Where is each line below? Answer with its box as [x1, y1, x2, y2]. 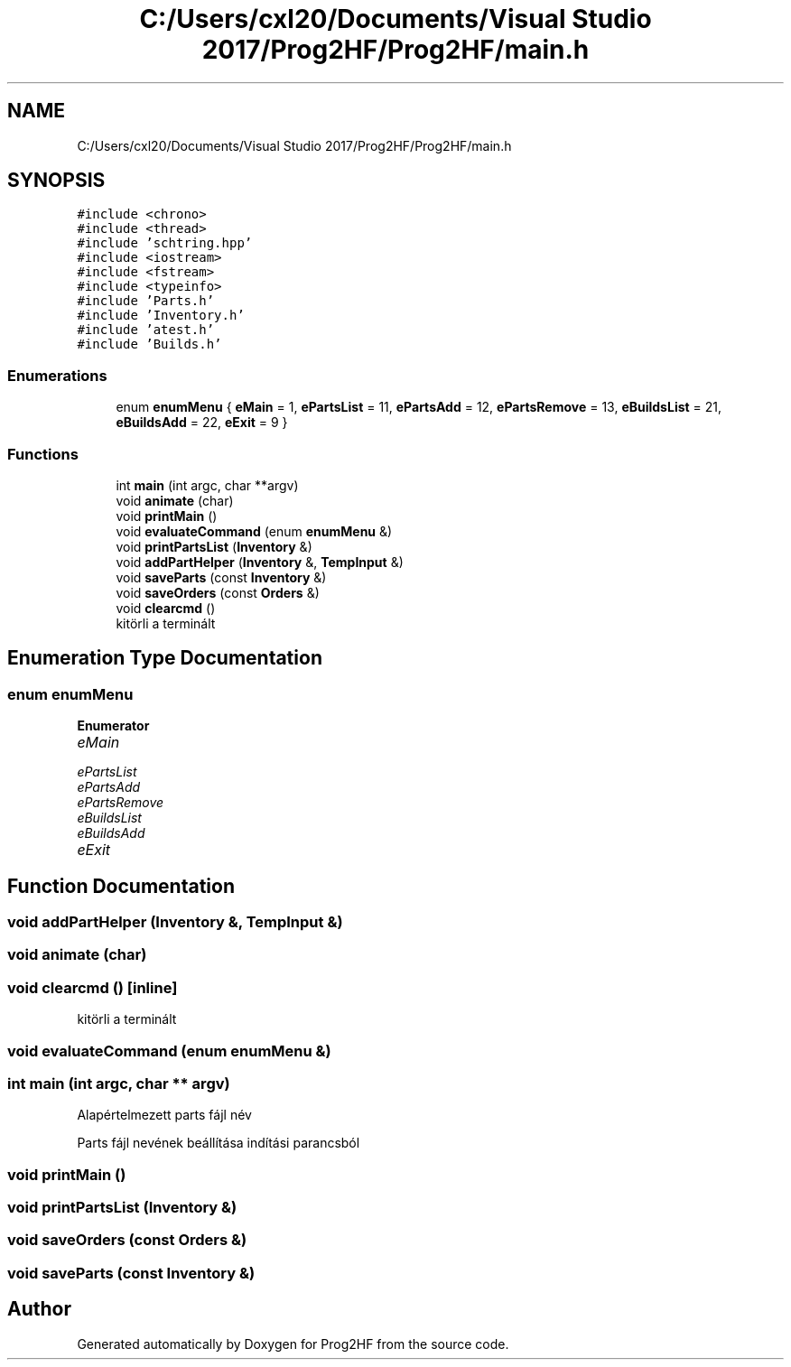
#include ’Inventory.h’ [77, 308, 245, 323]
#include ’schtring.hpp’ [77, 236, 253, 251]
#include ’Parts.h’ [77, 293, 215, 309]
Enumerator [77, 718, 150, 734]
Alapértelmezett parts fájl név [77, 1107, 252, 1123]
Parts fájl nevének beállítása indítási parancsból [77, 1135, 360, 1151]
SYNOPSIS [7, 169, 106, 192]
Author [7, 1297, 71, 1321]
